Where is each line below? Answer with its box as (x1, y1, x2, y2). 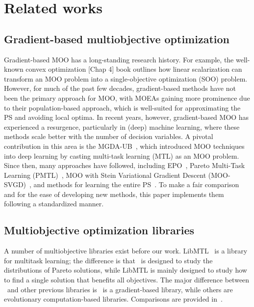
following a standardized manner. (4, 198, 104, 209)
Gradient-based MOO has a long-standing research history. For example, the (4, 54, 234, 64)
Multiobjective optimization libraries (4, 223, 194, 238)
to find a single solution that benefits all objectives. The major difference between (4, 275, 250, 285)
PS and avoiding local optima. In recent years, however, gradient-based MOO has (4, 112, 249, 122)
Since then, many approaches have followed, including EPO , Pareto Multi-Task (4, 160, 245, 170)
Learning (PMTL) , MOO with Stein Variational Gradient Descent (4, 169, 206, 180)
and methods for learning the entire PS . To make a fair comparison (33, 179, 239, 190)
